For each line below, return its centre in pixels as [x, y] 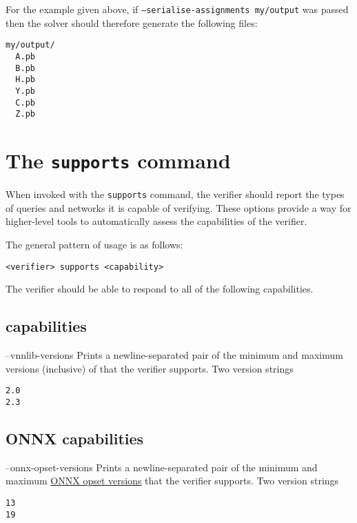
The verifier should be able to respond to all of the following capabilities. [160, 289]
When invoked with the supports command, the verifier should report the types [175, 194]
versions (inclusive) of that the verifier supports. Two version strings [150, 368]
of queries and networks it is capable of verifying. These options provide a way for [178, 207]
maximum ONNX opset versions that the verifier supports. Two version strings [172, 481]
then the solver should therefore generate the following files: [132, 22]
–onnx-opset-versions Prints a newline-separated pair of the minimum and [162, 467]
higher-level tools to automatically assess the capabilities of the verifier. [156, 221]
